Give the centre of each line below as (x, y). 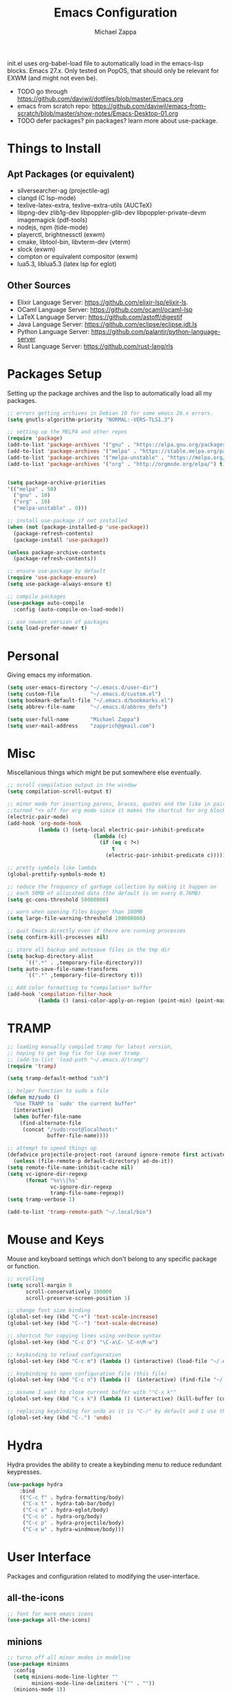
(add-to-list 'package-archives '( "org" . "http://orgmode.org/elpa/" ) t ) (117, 464)
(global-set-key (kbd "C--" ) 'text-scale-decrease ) (82, 1324)
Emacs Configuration (115, 13)
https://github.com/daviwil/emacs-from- (149, 106)
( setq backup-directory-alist (51, 956)
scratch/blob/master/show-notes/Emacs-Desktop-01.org (98, 113)
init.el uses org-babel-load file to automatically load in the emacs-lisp (106, 63)
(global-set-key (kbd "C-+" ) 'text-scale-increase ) (82, 1317)
